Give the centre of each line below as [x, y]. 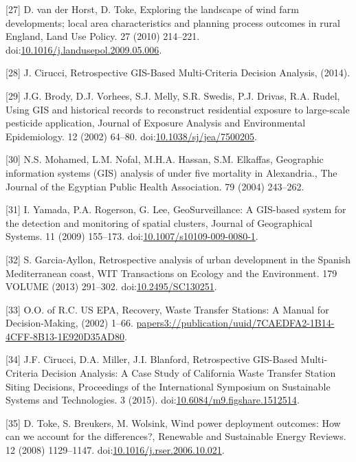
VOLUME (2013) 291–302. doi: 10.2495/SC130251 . [111, 286]
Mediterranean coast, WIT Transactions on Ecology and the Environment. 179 [171, 273]
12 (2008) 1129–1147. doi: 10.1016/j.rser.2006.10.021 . [115, 450]
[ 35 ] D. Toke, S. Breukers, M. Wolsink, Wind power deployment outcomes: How [173, 422]
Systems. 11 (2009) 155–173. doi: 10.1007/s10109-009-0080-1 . [132, 236]
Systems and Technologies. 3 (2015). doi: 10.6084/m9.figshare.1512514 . [153, 400]
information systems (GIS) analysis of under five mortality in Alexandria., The [171, 172]
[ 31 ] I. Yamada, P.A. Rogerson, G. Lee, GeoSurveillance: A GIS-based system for [176, 209]
